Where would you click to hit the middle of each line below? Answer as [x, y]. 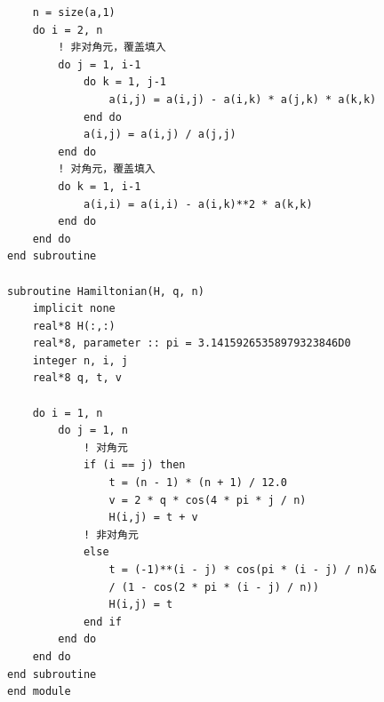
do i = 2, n [68, 30]
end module [39, 692]
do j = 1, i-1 [100, 64]
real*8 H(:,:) [74, 326]
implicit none [74, 309]
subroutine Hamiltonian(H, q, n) [106, 291]
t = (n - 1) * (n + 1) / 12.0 [198, 483]
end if [102, 622]
